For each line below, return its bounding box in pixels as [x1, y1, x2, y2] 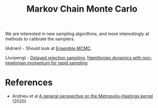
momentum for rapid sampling [27, 60, 88, 66]
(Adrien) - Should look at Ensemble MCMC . [5, 45, 92, 52]
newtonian [5, 60, 26, 66]
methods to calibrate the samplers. [5, 36, 75, 42]
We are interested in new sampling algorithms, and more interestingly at [5, 31, 150, 37]
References [5, 77, 53, 88]
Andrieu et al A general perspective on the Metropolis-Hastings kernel [12, 93, 154, 99]
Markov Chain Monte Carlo [26, 3, 138, 15]
